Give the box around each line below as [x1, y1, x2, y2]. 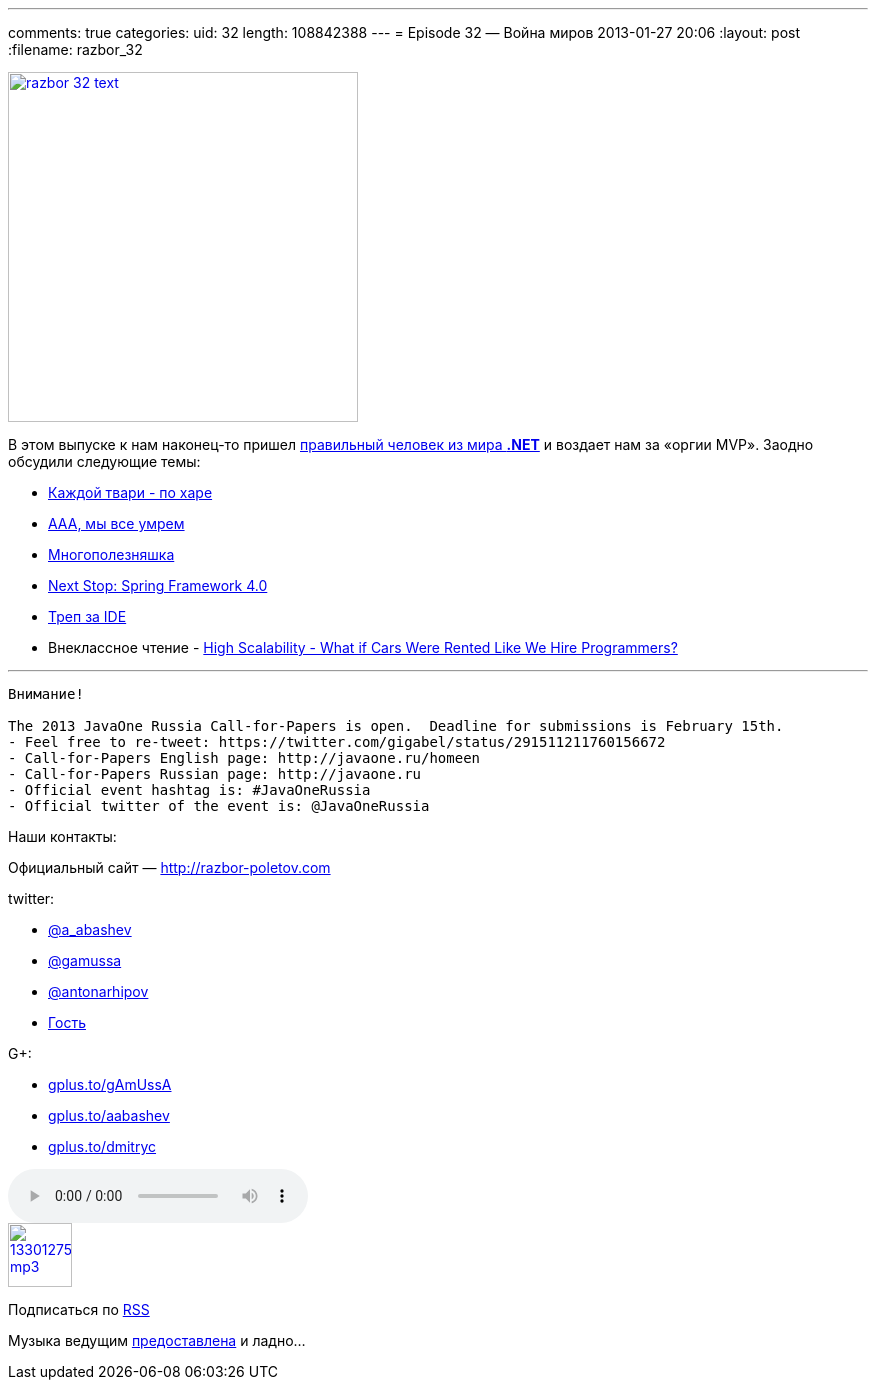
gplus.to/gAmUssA [48, 1076, 172, 1093]
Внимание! [8, 686, 84, 702]
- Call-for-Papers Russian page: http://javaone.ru [8, 766, 422, 782]
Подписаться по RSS [8, 1301, 150, 1318]
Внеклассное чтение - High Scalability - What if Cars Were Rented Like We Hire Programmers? [48, 639, 678, 656]
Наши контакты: [8, 828, 117, 845]
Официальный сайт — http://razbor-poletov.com [8, 859, 331, 876]
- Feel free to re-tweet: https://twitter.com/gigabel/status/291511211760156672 [8, 734, 666, 750]
